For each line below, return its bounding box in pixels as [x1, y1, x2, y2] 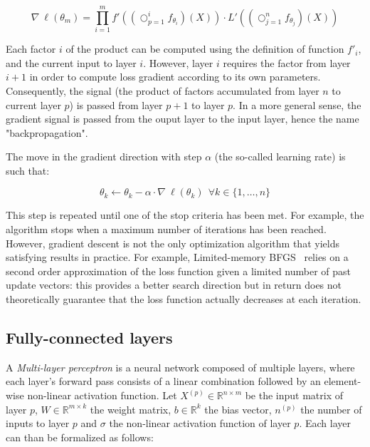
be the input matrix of [245, 388, 344, 403]
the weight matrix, [90, 401, 171, 416]
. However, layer [143, 55, 213, 70]
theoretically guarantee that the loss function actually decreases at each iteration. [6, 292, 361, 307]
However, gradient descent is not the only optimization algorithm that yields [6, 235, 339, 250]
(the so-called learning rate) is [214, 149, 346, 164]
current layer [6, 97, 61, 112]
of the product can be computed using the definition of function [65, 41, 344, 56]
